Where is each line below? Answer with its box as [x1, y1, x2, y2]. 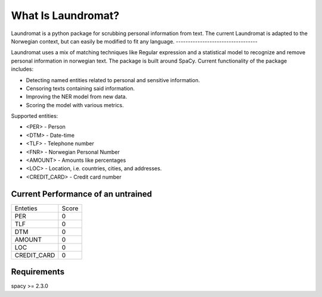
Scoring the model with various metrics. [26, 101, 124, 108]
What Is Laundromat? [11, 9, 120, 22]
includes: [11, 65, 34, 73]
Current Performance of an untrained [11, 189, 152, 199]
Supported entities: [11, 112, 58, 120]
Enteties [14, 204, 38, 212]
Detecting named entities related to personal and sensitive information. [26, 76, 200, 83]
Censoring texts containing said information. [26, 85, 135, 92]
